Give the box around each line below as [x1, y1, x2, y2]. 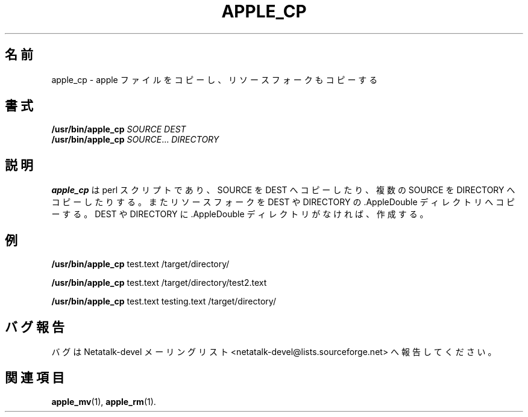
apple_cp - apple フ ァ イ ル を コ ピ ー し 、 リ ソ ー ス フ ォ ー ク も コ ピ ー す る [51, 74, 378, 85]
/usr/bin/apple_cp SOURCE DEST [51, 124, 186, 135]
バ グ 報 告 [5, 319, 64, 335]
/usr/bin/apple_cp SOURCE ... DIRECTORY [51, 134, 219, 145]
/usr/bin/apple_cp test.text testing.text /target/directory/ [51, 296, 276, 307]
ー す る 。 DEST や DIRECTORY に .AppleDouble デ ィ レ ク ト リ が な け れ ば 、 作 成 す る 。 [51, 209, 429, 220]
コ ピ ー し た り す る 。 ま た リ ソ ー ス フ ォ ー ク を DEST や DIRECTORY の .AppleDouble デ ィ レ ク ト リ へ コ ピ [51, 197, 515, 208]
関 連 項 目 [5, 370, 64, 386]
